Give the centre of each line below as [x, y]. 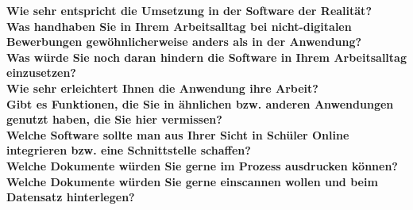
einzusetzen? [41, 73]
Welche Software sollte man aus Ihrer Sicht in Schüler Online [178, 134]
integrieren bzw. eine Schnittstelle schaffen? [129, 150]
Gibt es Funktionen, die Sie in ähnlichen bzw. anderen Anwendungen [200, 103]
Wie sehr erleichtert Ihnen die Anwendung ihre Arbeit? [162, 88]
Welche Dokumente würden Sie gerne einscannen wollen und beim [192, 181]
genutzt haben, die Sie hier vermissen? [114, 119]
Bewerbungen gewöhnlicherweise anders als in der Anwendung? [184, 42]
